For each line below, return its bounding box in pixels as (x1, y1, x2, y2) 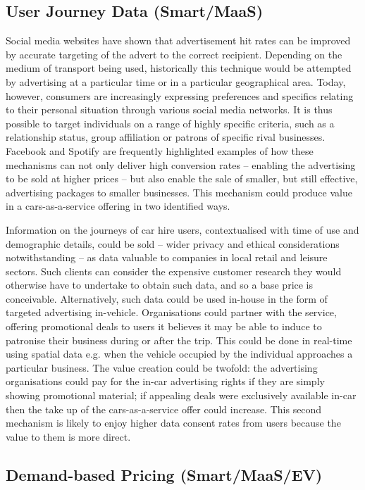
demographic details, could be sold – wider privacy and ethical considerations (6, 236, 340, 251)
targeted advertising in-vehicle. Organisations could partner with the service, (6, 305, 337, 320)
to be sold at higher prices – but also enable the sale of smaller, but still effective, (6, 171, 358, 186)
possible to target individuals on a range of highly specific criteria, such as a (6, 115, 335, 130)
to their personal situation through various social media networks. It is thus (6, 102, 333, 117)
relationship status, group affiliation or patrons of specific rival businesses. (6, 130, 326, 144)
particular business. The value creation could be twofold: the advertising (6, 360, 318, 375)
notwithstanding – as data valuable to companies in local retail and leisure (6, 250, 328, 265)
